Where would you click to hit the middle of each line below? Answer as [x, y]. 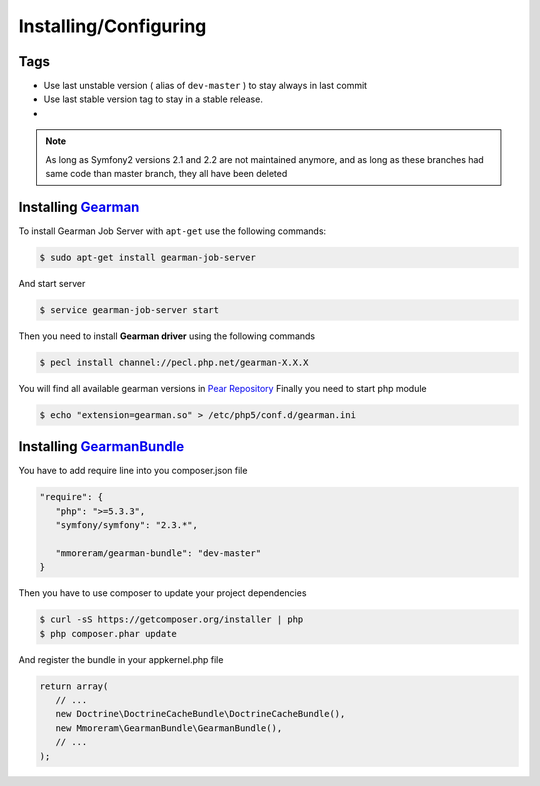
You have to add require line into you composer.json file [133, 471]
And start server [52, 283]
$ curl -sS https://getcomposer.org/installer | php [171, 619]
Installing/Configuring [112, 26]
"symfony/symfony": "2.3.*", [127, 525]
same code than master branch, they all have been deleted [166, 174]
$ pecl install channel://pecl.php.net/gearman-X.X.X [174, 362]
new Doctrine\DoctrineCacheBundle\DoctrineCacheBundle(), [200, 714]
